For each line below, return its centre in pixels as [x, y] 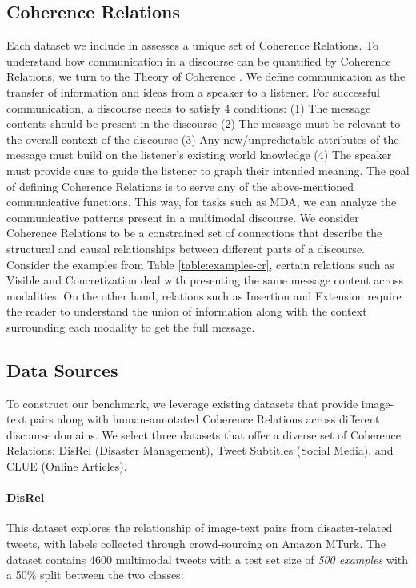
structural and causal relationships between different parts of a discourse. [186, 248]
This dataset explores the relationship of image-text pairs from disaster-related [200, 528]
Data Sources [62, 369]
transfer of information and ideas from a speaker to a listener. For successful [193, 91]
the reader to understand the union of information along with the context [187, 311]
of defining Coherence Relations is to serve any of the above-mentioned [180, 186]
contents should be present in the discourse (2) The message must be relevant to [204, 123]
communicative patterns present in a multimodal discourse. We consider [183, 217]
